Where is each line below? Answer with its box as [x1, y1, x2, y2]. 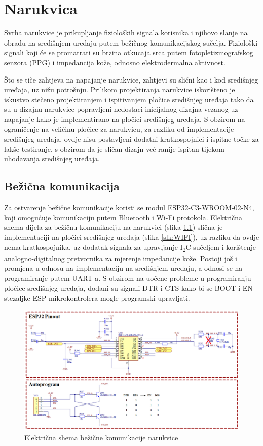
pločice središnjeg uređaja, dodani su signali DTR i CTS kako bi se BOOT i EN [4, 282, 253, 293]
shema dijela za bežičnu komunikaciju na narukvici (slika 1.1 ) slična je [4, 222, 223, 232]
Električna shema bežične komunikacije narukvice [24, 432, 178, 442]
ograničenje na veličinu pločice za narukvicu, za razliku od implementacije [4, 124, 234, 134]
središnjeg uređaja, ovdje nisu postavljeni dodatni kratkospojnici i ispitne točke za [4, 134, 259, 144]
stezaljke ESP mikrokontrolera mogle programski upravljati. [4, 292, 190, 303]
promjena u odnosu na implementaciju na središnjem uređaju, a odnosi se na [4, 263, 243, 273]
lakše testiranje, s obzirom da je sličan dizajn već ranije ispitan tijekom [4, 143, 224, 154]
